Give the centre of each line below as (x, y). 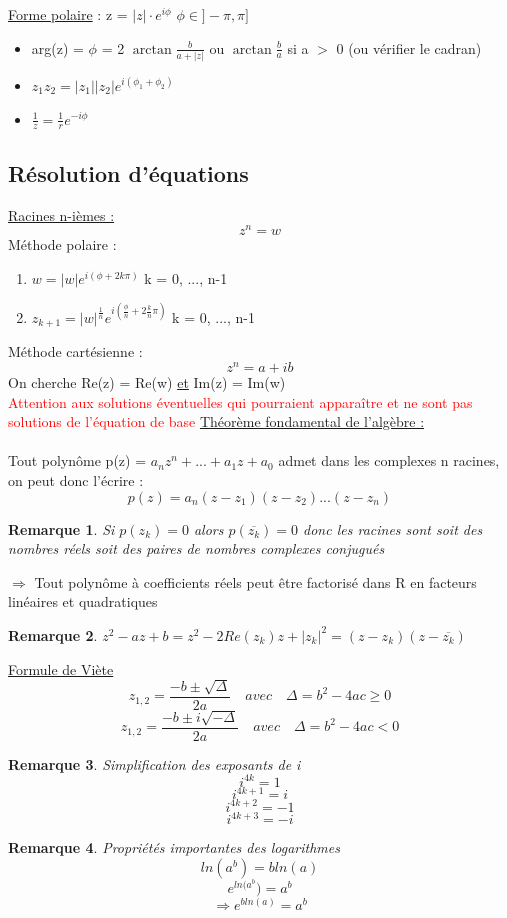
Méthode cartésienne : (75, 351)
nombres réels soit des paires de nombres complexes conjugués (196, 548)
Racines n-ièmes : (61, 214)
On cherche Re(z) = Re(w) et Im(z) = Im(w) (147, 382)
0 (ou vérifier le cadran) (409, 47)
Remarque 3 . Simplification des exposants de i (154, 763)
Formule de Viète (61, 668)
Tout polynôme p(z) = (77, 460)
